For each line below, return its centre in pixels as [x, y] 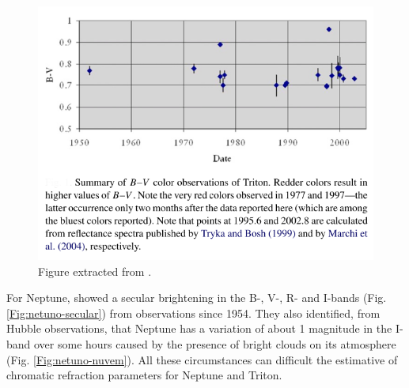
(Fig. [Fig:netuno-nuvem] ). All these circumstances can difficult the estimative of [202, 359]
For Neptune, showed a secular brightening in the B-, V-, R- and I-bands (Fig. [197, 298]
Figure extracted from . [95, 271]
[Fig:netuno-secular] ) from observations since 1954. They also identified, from [193, 313]
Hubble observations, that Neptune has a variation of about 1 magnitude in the [199, 328]
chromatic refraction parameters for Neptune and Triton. [144, 375]
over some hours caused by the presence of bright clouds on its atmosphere [215, 344]
